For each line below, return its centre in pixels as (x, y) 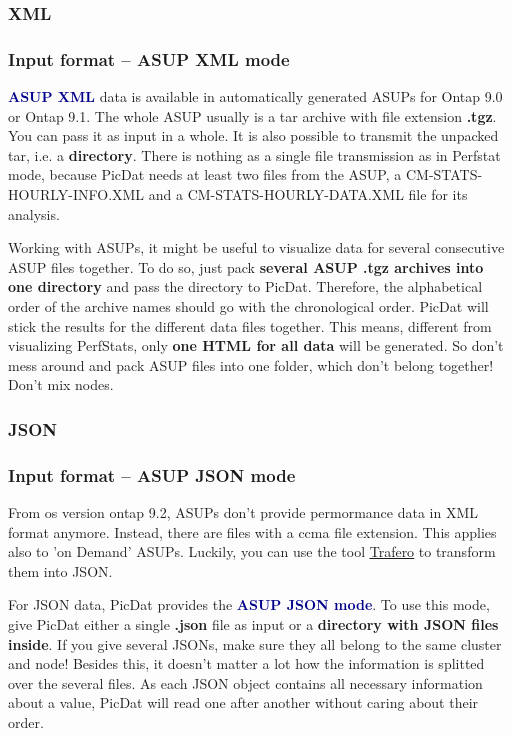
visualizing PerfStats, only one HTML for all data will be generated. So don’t (256, 345)
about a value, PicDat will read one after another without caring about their (243, 702)
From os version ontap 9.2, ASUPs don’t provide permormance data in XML (243, 512)
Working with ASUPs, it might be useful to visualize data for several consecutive (256, 247)
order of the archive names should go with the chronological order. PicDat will (248, 306)
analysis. (34, 213)
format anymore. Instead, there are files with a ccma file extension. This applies (252, 531)
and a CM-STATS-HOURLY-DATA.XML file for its (308, 194)
